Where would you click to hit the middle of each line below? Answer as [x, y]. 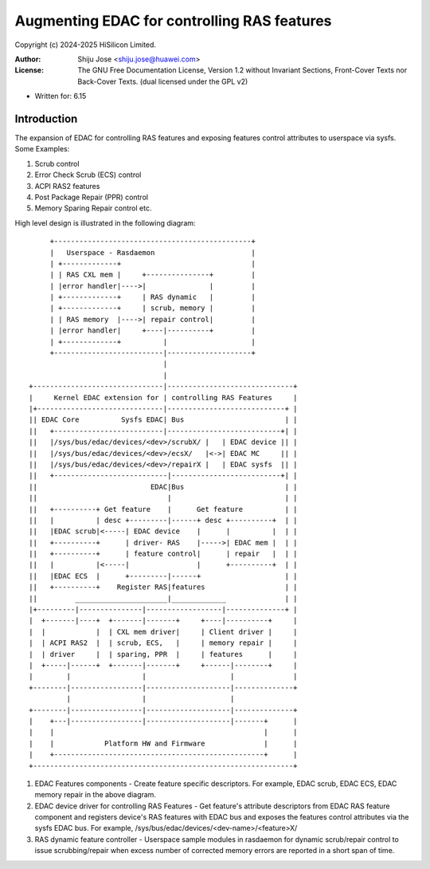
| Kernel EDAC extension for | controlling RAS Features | [163, 397]
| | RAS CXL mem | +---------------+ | [153, 275]
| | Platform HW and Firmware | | [163, 743]
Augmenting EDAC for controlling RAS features [173, 21]
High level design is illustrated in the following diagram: [105, 222]
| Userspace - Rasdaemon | [153, 252]
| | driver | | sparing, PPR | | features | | [163, 654]
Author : [28, 59]
